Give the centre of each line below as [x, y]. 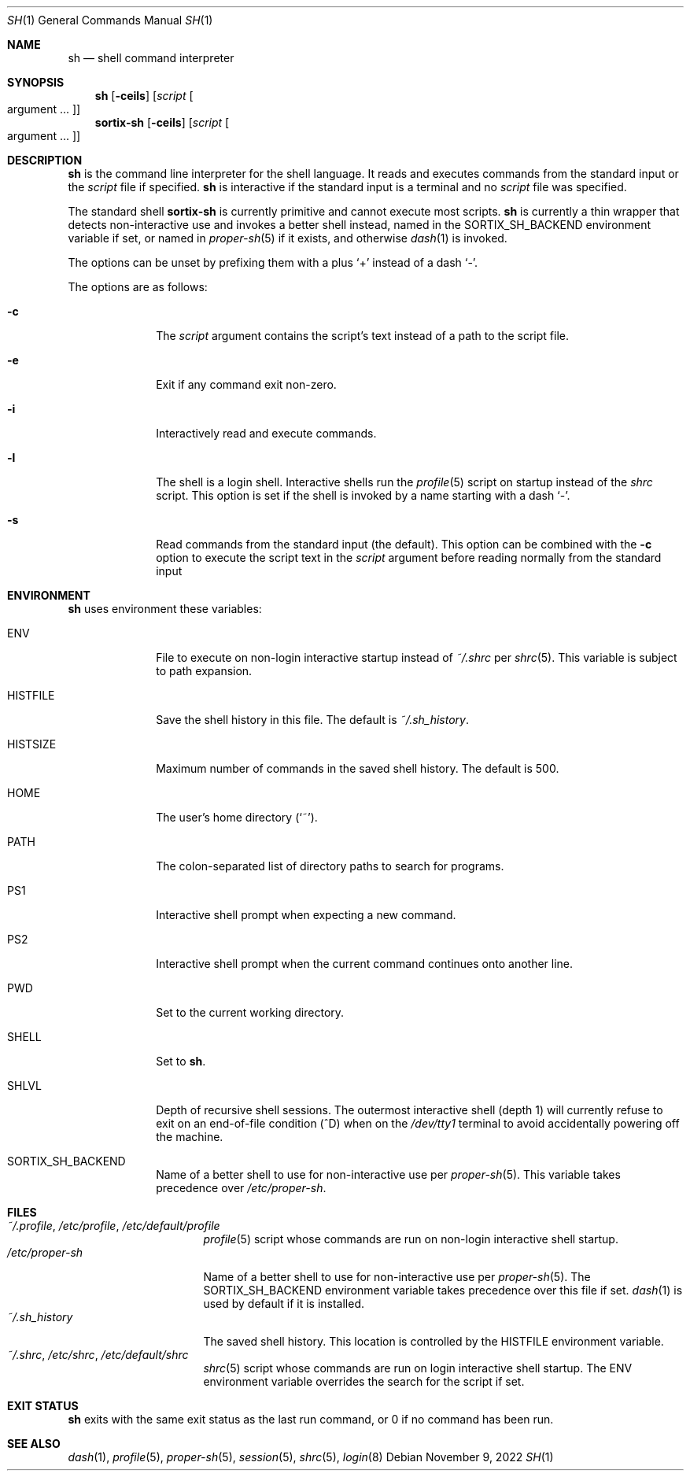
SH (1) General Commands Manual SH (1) [110, 20]
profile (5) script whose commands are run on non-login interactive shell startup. [411, 1239]
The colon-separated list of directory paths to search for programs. [330, 866]
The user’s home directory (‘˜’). [237, 817]
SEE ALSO [34, 1444]
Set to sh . [181, 1061]
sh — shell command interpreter [151, 58]
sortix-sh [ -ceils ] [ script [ [162, 122]
